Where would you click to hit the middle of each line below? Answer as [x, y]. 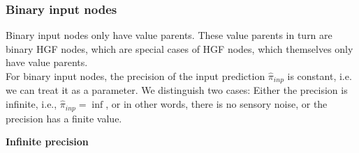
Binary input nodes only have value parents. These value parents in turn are [169, 35]
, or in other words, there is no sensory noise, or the [217, 104]
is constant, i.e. [320, 76]
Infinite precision [47, 142]
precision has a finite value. [64, 118]
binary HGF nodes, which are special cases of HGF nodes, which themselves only [179, 48]
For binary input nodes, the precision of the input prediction [135, 76]
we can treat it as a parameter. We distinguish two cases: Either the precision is [177, 90]
